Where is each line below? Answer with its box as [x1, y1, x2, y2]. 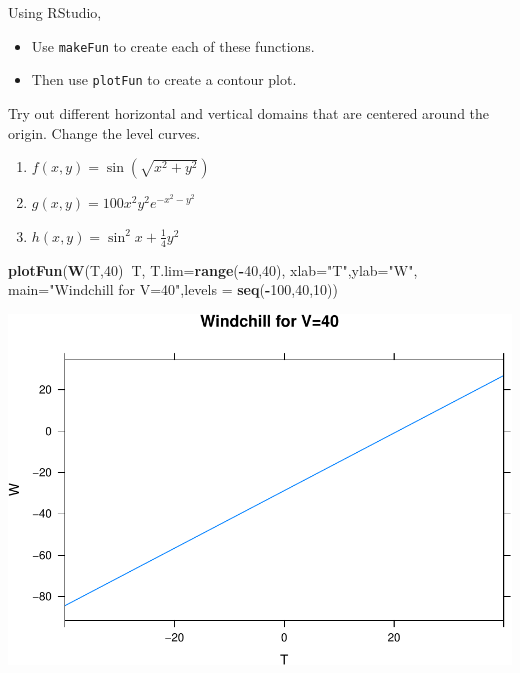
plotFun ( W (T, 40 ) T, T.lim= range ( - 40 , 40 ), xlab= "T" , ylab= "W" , [8, 259, 418, 280]
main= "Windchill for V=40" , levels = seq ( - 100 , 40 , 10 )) [8, 279, 338, 300]
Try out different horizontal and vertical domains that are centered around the [8, 102, 490, 123]
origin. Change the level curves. [8, 122, 201, 143]
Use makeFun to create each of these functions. [31, 35, 315, 56]
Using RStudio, [8, 2, 102, 22]
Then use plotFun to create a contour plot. [31, 69, 297, 90]
